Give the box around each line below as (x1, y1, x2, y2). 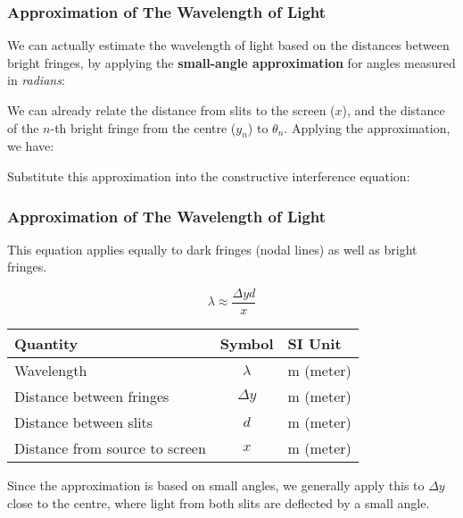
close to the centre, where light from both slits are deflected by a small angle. (7, 493, 430, 512)
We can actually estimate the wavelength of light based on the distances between (7, 36, 450, 54)
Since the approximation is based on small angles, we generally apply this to (7, 476, 425, 495)
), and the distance (342, 101, 445, 119)
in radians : (7, 71, 65, 89)
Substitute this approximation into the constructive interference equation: (7, 166, 410, 185)
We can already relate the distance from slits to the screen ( (7, 101, 335, 119)
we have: (7, 137, 54, 155)
